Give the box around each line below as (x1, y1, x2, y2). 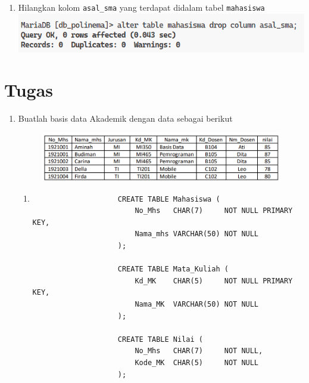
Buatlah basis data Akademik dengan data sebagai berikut (18, 112, 233, 125)
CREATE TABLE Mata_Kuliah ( (117, 265, 229, 274)
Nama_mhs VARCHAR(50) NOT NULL (135, 230, 259, 239)
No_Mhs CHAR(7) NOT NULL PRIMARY (135, 206, 293, 215)
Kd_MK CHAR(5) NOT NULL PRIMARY (135, 276, 293, 285)
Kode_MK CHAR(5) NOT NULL (135, 358, 259, 367)
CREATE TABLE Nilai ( (117, 335, 203, 344)
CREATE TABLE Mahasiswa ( (117, 194, 220, 203)
